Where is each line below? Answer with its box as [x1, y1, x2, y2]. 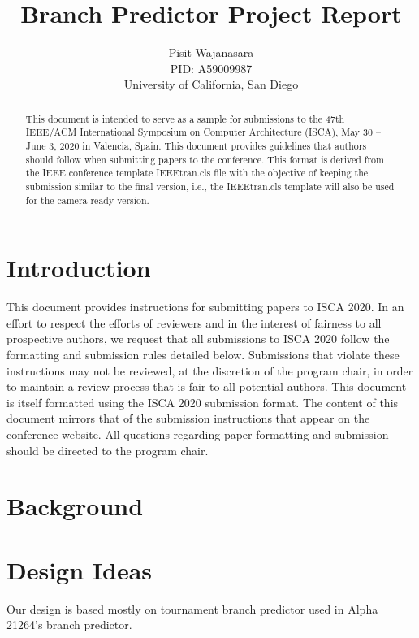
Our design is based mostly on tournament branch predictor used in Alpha [6, 600, 378, 617]
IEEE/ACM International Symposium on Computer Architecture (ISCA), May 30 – [25, 125, 381, 139]
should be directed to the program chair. [6, 441, 209, 458]
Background [6, 489, 144, 523]
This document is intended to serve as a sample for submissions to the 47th [25, 111, 345, 125]
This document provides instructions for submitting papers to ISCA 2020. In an [6, 298, 404, 315]
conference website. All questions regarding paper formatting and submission [6, 425, 389, 442]
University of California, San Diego [123, 76, 299, 93]
